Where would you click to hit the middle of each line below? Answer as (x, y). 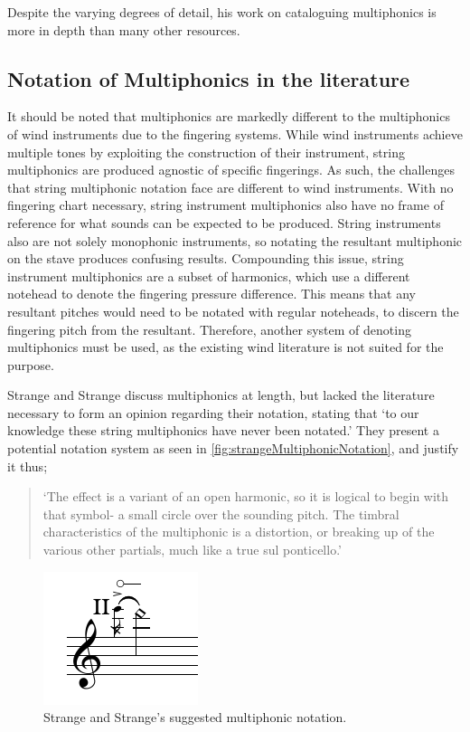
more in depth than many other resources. (124, 29)
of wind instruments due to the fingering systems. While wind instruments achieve (235, 133)
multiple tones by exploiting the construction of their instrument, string (206, 152)
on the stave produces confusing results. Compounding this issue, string (206, 258)
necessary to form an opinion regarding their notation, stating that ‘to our (213, 412)
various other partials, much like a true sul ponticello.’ (192, 550)
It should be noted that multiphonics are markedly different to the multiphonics (229, 116)
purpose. (31, 364)
